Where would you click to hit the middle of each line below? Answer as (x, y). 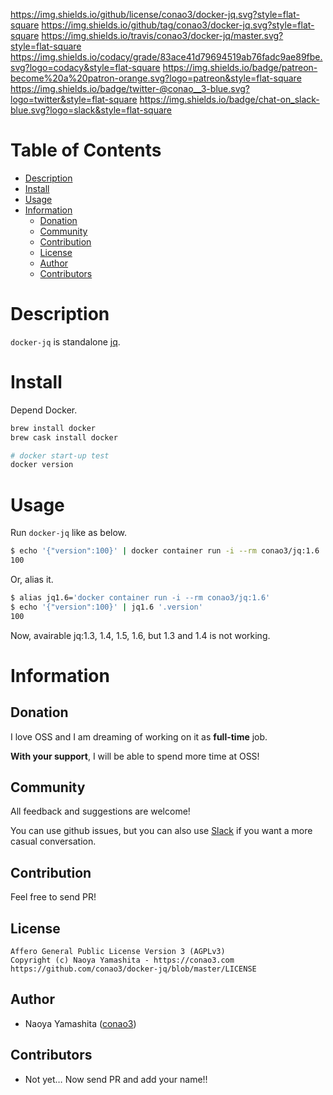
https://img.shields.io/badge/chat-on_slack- (229, 99)
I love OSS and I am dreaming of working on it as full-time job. (139, 736)
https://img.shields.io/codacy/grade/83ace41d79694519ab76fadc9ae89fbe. (166, 57)
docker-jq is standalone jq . (65, 341)
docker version (42, 465)
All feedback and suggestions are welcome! (100, 811)
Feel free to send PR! (53, 897)
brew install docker (53, 428)
